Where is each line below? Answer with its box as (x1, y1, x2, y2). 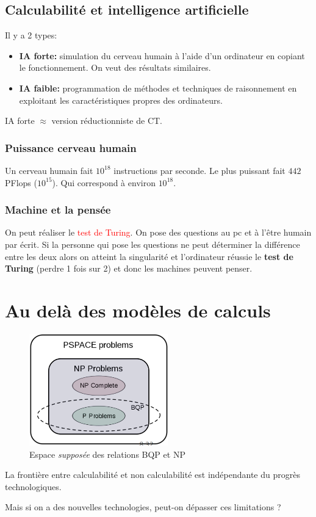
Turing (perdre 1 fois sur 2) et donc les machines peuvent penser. (5, 262, 253, 275)
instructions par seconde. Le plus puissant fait (113, 164, 285, 176)
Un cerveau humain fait (5, 164, 93, 176)
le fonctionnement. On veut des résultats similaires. (19, 61, 211, 74)
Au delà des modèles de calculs (5, 297, 271, 322)
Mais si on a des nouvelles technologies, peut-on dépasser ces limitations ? (5, 501, 281, 513)
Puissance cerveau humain (5, 140, 137, 155)
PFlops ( (5, 176, 37, 189)
